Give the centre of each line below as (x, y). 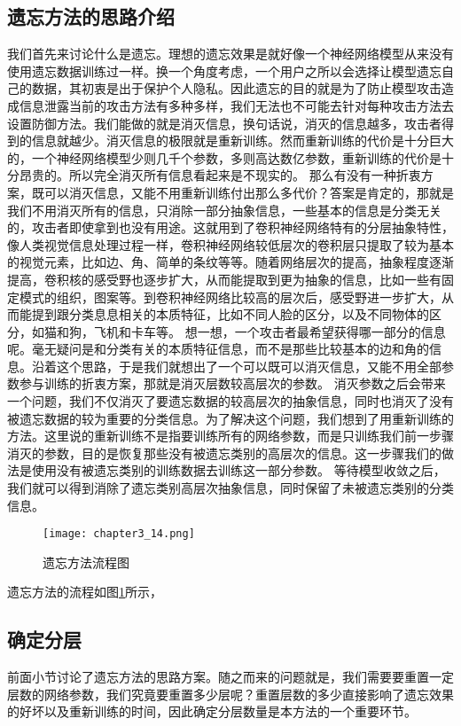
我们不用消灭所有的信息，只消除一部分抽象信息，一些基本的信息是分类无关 (224, 210)
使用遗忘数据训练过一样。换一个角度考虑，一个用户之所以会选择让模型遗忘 (224, 70)
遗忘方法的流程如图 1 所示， (85, 592)
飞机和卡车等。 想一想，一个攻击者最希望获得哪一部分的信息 (270, 331)
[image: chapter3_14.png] (119, 534)
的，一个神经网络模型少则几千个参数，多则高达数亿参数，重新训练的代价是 (224, 157)
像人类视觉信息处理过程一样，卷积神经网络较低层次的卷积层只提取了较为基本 (230, 244)
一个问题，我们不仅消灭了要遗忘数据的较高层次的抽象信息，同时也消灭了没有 (230, 401)
